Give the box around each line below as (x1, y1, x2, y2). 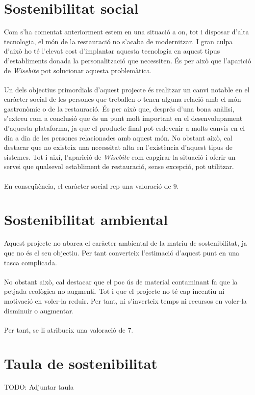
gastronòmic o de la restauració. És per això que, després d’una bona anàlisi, (4, 103, 234, 113)
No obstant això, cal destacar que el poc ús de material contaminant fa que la (4, 276, 238, 286)
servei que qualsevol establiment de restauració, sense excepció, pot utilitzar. (4, 161, 234, 171)
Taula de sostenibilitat (4, 353, 157, 373)
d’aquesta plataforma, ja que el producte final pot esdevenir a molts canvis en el (4, 123, 245, 133)
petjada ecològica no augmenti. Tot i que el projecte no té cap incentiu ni (4, 286, 225, 296)
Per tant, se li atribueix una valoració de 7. (4, 324, 133, 335)
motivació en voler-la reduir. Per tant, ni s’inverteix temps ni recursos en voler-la (4, 295, 247, 306)
